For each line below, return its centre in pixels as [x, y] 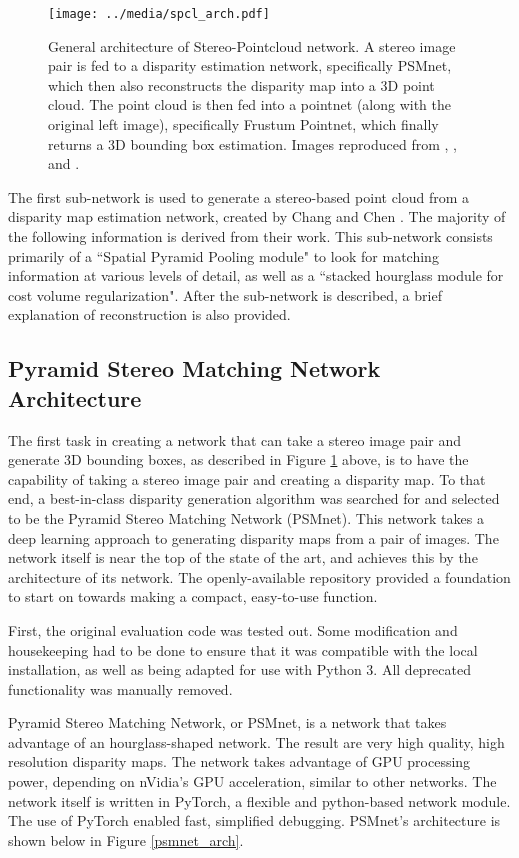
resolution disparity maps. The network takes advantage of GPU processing [239, 761]
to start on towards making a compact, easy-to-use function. [193, 596]
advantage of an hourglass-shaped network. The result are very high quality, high [256, 741]
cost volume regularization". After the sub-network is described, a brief [225, 294]
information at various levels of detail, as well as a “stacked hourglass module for [256, 275]
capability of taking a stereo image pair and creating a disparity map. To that [247, 478]
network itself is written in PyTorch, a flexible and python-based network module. [259, 800]
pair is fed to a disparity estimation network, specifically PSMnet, [250, 65]
